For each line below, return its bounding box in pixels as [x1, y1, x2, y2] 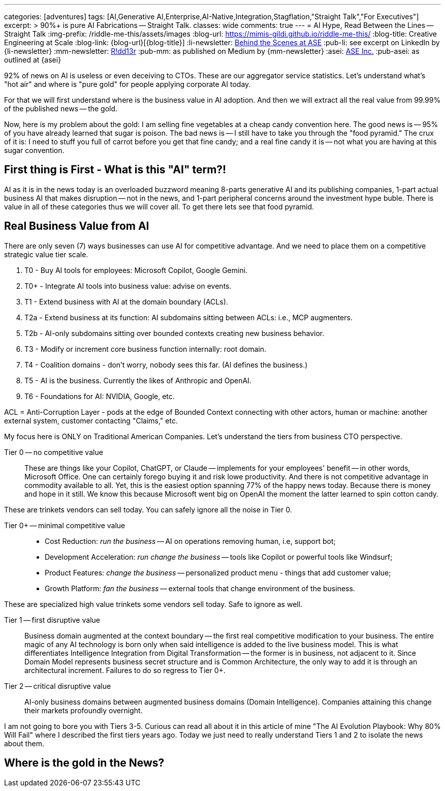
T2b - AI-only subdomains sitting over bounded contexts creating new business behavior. [24, 328, 325, 338]
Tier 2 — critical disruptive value [4, 681, 111, 690]
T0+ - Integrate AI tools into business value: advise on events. [24, 281, 232, 290]
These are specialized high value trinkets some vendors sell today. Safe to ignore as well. [4, 599, 303, 609]
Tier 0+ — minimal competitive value [4, 521, 125, 530]
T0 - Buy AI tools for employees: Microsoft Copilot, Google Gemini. [24, 265, 248, 275]
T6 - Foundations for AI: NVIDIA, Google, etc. [24, 391, 175, 401]
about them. [4, 739, 44, 748]
